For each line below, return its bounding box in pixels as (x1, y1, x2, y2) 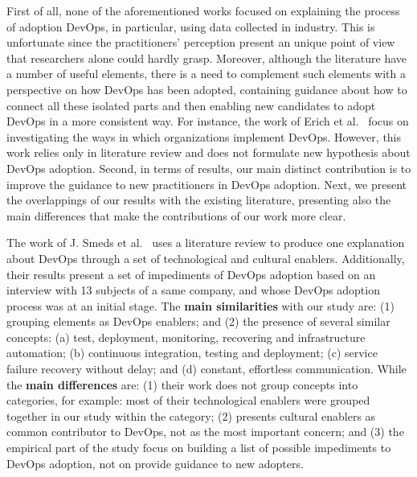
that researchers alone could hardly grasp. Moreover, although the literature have (6, 49, 407, 66)
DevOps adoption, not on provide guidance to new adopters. (6, 454, 304, 471)
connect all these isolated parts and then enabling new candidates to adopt (6, 97, 376, 113)
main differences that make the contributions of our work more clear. (6, 207, 346, 224)
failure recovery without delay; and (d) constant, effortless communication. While (6, 360, 407, 377)
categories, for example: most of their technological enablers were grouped (6, 392, 370, 409)
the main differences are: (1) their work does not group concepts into (6, 376, 358, 393)
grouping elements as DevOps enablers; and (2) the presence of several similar (6, 313, 390, 330)
